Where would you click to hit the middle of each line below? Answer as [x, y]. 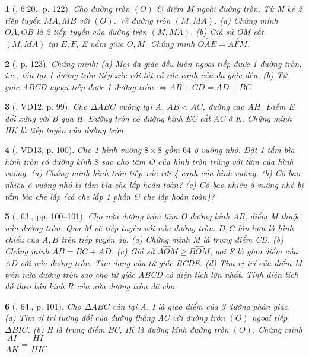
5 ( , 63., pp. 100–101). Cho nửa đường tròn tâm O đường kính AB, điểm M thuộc [152, 216]
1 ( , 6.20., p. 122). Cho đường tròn [67, 8]
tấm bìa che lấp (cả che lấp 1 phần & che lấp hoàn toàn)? [110, 196]
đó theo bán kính [35, 286]
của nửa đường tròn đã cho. [127, 286]
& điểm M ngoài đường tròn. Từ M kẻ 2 [229, 8]
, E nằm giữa [100, 43]
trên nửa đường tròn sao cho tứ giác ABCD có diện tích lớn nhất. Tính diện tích [152, 274]
